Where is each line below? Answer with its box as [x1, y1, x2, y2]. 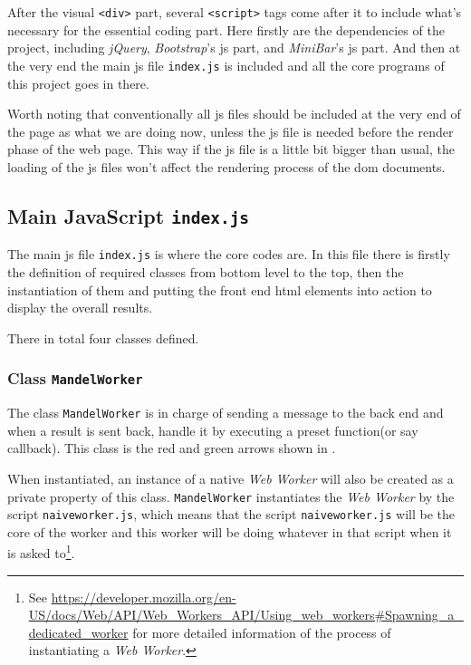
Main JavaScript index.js [7, 201, 250, 229]
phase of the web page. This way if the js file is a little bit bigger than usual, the [7, 140, 455, 159]
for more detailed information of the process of [132, 622, 391, 641]
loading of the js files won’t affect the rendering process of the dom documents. [7, 157, 446, 176]
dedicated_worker [28, 622, 129, 641]
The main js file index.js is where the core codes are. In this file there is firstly [7, 245, 450, 264]
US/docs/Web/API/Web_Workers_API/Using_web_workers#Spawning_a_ [28, 605, 464, 624]
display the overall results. [7, 298, 153, 317]
